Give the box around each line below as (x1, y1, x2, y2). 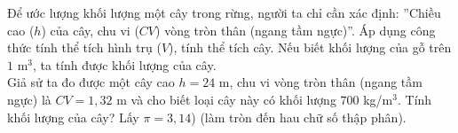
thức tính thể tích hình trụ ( (7, 38, 162, 57)
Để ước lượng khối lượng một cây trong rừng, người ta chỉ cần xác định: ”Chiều (7, 4, 441, 21)
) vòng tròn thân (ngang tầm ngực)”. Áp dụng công (155, 20, 436, 39)
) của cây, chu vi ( (41, 20, 139, 39)
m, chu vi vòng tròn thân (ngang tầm (218, 73, 422, 91)
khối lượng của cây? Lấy (7, 107, 139, 126)
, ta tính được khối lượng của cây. (33, 55, 217, 74)
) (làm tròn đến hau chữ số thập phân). (191, 107, 407, 126)
